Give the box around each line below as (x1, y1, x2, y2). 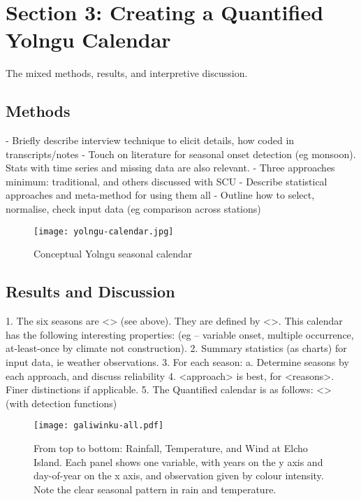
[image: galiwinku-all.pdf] (34, 421, 164, 431)
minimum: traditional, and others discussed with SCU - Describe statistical (6, 174, 327, 188)
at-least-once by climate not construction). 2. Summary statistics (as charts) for (6, 341, 347, 355)
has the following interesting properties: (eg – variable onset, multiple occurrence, (6, 327, 354, 341)
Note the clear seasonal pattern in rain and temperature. (34, 481, 277, 496)
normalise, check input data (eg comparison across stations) (6, 202, 261, 216)
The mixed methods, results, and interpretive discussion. (6, 66, 248, 80)
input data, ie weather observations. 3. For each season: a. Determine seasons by (6, 354, 349, 369)
